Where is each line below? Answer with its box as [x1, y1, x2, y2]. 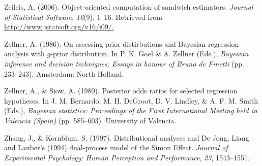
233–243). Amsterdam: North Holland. [4, 68, 124, 79]
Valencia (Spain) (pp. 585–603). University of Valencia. [4, 115, 177, 125]
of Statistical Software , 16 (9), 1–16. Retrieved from [4, 11, 162, 22]
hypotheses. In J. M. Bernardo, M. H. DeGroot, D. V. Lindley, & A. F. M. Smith [4, 95, 258, 106]
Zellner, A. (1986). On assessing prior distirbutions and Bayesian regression [4, 38, 239, 49]
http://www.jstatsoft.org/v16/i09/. [4, 21, 114, 32]
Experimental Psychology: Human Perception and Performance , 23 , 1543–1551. [4, 152, 250, 162]
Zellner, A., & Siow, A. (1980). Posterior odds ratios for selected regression [4, 85, 238, 96]
